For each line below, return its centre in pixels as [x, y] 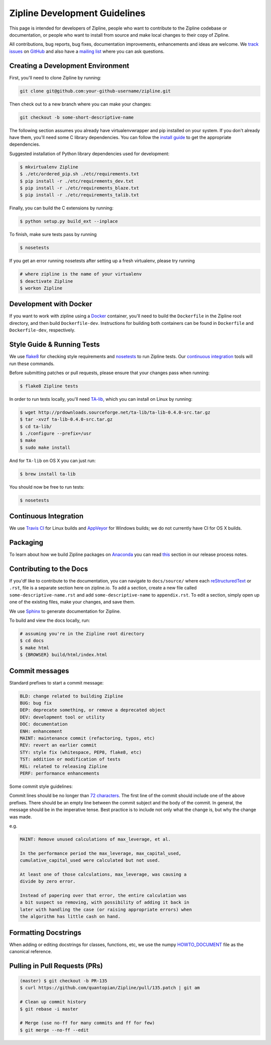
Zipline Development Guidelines [77, 13]
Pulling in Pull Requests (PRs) [56, 966]
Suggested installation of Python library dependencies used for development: [89, 154]
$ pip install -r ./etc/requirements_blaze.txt [79, 188]
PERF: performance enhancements [60, 773]
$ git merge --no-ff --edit [54, 1030]
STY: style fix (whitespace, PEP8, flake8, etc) [81, 752]
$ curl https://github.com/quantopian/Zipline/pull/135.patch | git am [110, 988]
